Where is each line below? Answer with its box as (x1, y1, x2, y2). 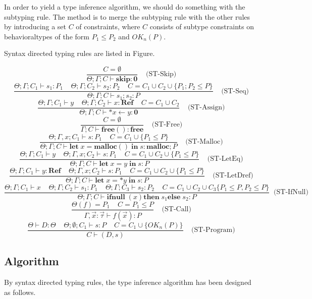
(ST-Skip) (145, 71, 177, 78)
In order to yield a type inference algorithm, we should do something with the (4, 2, 245, 12)
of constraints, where (76, 21, 140, 32)
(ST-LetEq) (207, 155, 243, 163)
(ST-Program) (191, 226, 235, 234)
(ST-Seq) (221, 87, 249, 95)
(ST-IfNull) (274, 189, 308, 196)
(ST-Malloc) (185, 138, 223, 146)
